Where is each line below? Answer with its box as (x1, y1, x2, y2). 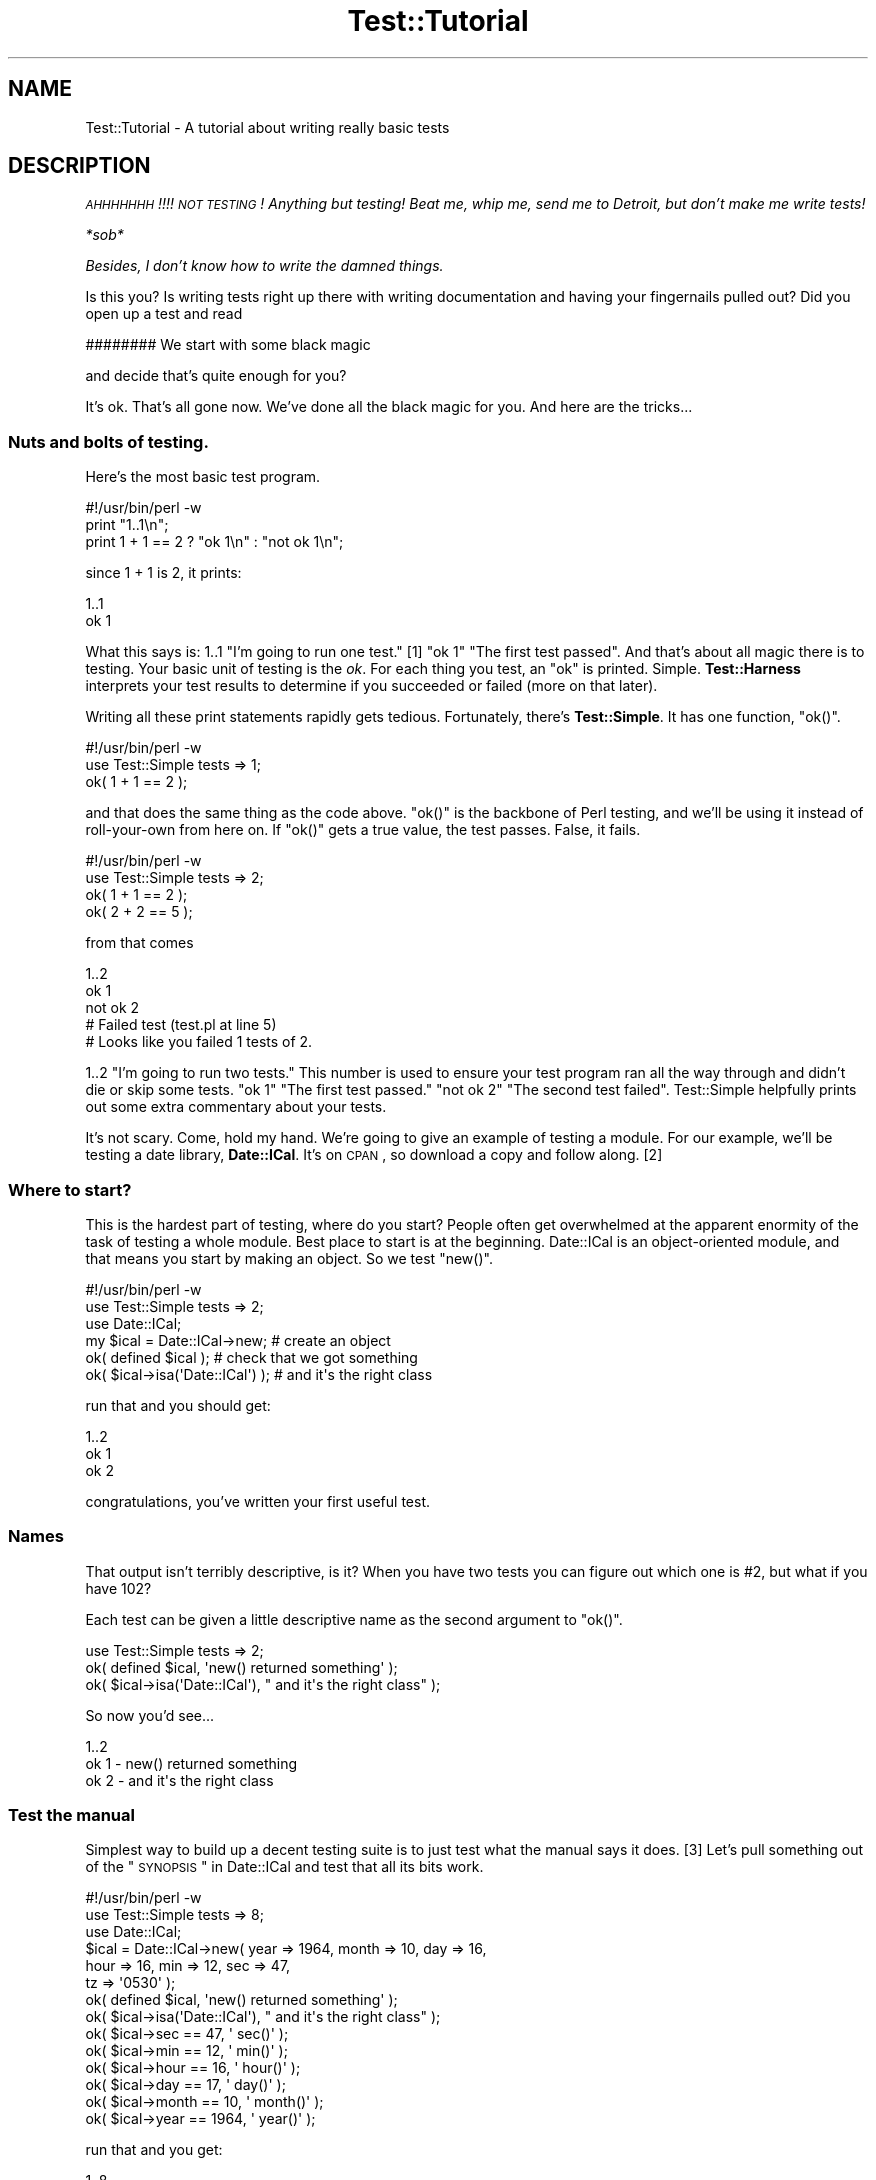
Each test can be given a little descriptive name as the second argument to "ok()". (85, 1610, 623, 1628)
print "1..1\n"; (85, 516, 169, 534)
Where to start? (8, 1179, 132, 1200)
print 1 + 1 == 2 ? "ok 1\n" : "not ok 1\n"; (85, 533, 344, 551)
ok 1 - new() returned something (85, 1754, 298, 1772)
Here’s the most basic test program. (85, 468, 321, 486)
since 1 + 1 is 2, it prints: (85, 564, 242, 582)
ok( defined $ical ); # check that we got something (85, 1348, 418, 1366)
